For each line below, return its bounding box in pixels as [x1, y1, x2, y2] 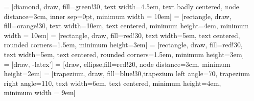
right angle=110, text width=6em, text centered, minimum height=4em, [4, 78, 221, 88]
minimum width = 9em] [4, 87, 76, 98]
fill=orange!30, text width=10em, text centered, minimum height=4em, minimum [4, 20, 249, 31]
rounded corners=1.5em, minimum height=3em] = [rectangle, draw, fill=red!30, [4, 40, 243, 50]
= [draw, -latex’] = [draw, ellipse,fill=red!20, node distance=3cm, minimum [4, 59, 231, 69]
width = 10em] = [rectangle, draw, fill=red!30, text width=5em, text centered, [4, 30, 240, 40]
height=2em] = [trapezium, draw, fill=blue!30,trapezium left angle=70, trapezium [4, 68, 250, 79]
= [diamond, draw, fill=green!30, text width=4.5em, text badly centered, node [4, 1, 239, 11]
